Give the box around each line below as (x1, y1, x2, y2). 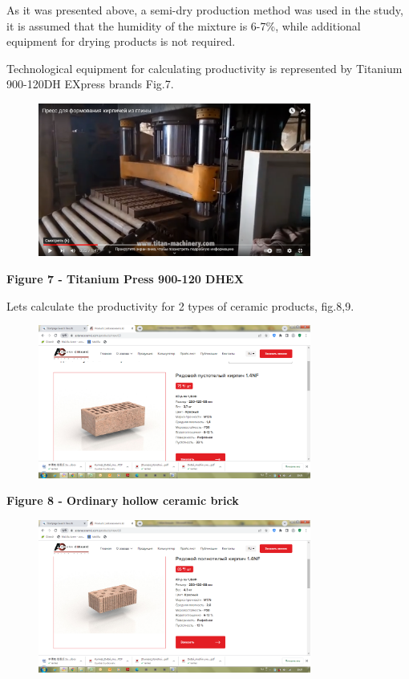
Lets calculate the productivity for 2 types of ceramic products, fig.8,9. (6, 297, 354, 314)
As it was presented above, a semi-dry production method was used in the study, (6, 2, 403, 18)
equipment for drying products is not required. (6, 33, 236, 50)
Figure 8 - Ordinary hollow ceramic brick (6, 492, 239, 509)
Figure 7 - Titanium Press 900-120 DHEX (6, 270, 244, 287)
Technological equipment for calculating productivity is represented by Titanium (6, 59, 403, 76)
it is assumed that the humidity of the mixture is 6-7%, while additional (6, 17, 361, 34)
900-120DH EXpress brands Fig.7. (6, 75, 174, 92)
